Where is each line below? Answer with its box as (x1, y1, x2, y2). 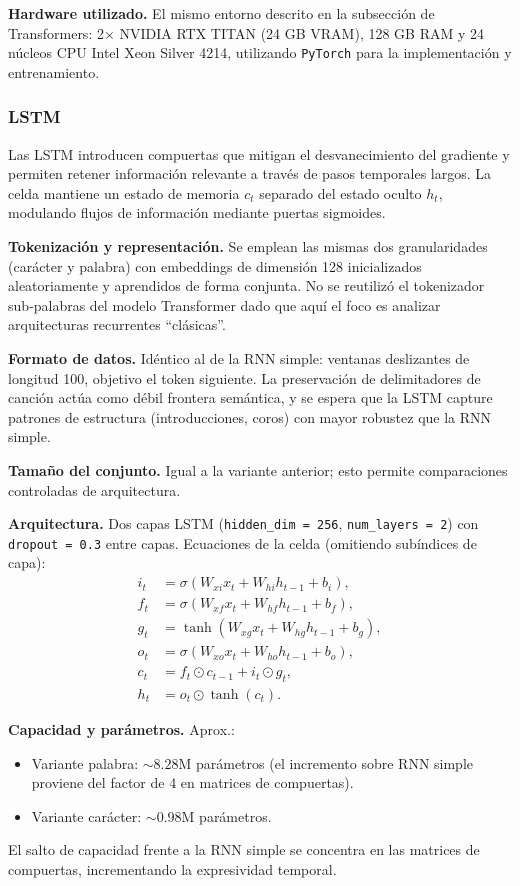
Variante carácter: (31, 805, 142, 826)
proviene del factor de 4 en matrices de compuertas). (31, 772, 354, 793)
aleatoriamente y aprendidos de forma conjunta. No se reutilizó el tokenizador (8, 275, 485, 296)
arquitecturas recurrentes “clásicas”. (8, 314, 226, 335)
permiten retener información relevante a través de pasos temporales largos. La (8, 163, 492, 184)
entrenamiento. (8, 61, 100, 82)
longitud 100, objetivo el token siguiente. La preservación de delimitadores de (8, 367, 481, 388)
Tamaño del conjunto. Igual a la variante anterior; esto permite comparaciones (8, 459, 508, 480)
